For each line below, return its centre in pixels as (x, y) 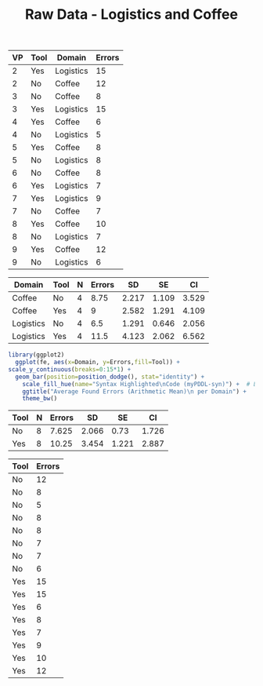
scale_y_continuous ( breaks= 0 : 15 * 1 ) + (70, 369)
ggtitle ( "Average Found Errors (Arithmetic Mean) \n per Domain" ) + (134, 391)
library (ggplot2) (36, 355)
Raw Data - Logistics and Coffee (131, 15)
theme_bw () (40, 399)
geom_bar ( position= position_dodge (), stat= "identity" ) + (110, 377)
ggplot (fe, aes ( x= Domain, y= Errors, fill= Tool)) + (97, 363)
